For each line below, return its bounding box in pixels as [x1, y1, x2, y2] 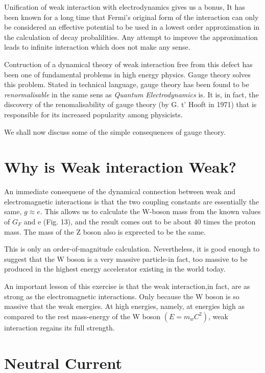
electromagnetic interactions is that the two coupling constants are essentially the [4, 196, 259, 206]
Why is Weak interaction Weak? [4, 156, 236, 177]
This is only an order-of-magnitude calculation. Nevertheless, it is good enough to [4, 243, 260, 254]
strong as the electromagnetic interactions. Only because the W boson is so [4, 291, 239, 301]
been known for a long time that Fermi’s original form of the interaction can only [4, 11, 259, 22]
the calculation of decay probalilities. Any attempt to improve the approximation [4, 31, 258, 42]
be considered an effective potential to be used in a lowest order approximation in [4, 22, 260, 32]
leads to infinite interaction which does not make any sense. [4, 42, 190, 52]
